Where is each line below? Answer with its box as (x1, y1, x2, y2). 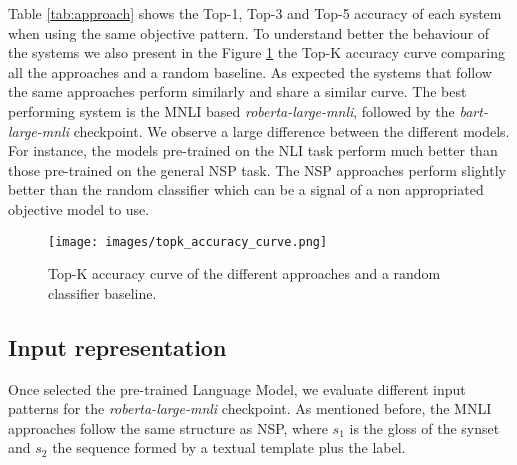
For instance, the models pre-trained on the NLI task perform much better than (8, 140, 498, 161)
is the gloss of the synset (349, 417, 500, 438)
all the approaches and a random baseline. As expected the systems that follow (8, 61, 492, 82)
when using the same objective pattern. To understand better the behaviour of (8, 22, 490, 43)
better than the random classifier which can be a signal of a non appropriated (8, 179, 484, 200)
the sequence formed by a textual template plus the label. (52, 437, 406, 458)
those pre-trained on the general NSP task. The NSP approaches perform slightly (8, 159, 506, 180)
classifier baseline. (48, 282, 157, 303)
